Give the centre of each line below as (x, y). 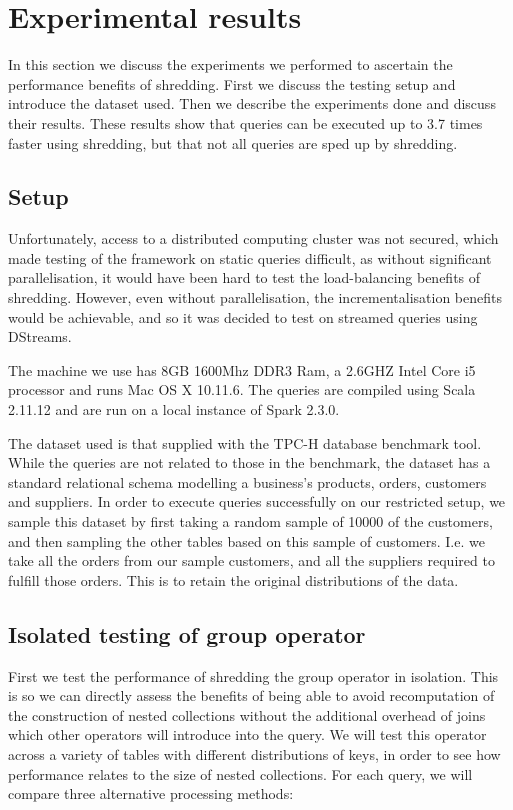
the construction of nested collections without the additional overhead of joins (247, 714)
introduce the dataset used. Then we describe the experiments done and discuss (252, 103)
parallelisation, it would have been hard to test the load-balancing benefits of (244, 277)
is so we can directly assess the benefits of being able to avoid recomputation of (251, 695)
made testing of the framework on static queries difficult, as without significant (250, 257)
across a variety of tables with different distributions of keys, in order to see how (254, 753)
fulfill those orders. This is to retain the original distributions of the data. (233, 579)
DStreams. (40, 336)
